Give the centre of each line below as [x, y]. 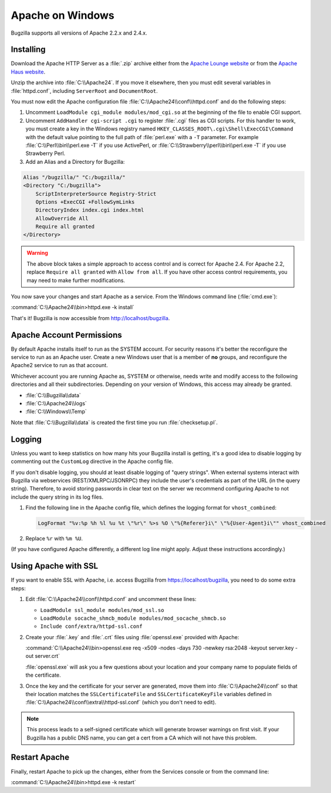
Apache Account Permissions [67, 335]
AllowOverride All [62, 218]
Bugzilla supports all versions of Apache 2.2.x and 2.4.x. [79, 33]
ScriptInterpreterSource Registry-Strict [96, 194]
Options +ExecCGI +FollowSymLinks [85, 202]
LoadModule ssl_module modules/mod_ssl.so [102, 610]
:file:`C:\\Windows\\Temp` [56, 412]
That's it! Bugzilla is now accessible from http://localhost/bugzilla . [90, 318]
